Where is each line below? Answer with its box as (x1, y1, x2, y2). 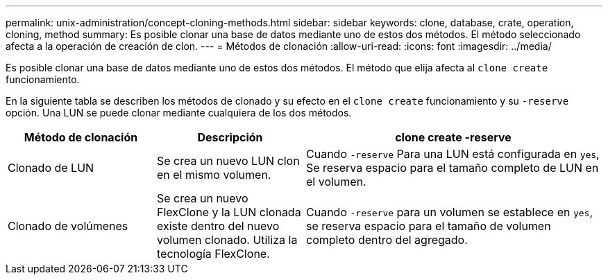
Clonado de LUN (8, 161, 94, 175)
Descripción (197, 130, 263, 144)
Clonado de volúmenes (8, 219, 128, 233)
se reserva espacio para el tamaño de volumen (306, 219, 551, 233)
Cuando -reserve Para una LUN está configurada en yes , (306, 147, 600, 161)
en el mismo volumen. (157, 168, 271, 182)
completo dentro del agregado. (306, 233, 468, 247)
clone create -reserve (395, 130, 512, 144)
